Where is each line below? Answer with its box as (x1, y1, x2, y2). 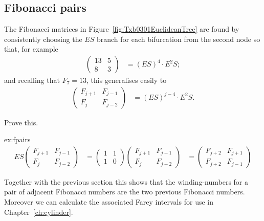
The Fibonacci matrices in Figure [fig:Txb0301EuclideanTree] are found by (4, 24, 239, 34)
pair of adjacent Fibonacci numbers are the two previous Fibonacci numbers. (4, 186, 245, 197)
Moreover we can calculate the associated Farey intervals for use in (4, 196, 213, 207)
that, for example (4, 43, 58, 54)
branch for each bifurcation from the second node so (96, 33, 260, 44)
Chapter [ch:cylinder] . (4, 206, 73, 217)
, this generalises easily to (86, 75, 167, 85)
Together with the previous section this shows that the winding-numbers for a (4, 176, 249, 187)
